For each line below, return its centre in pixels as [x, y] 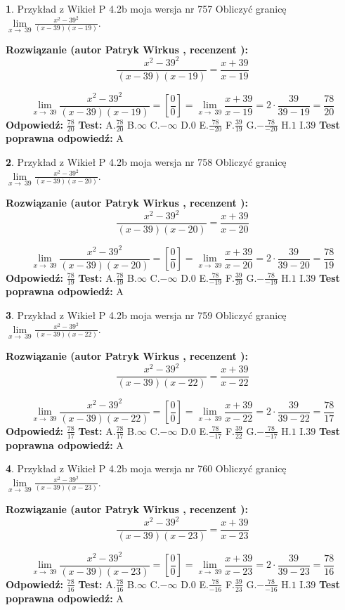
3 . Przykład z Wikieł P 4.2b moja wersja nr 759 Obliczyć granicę [146, 315]
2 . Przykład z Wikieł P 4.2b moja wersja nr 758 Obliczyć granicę [146, 162]
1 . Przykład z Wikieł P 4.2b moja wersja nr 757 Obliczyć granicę [146, 8]
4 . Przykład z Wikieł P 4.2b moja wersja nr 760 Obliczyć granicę [146, 468]
